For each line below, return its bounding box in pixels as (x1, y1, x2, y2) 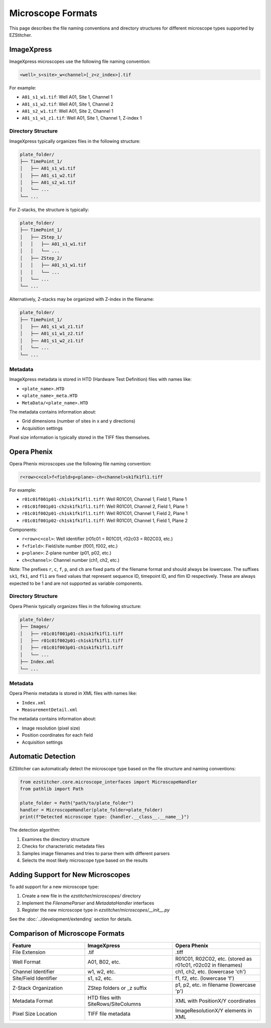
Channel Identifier (12, 968, 55, 975)
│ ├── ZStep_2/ (20, 255, 63, 261)
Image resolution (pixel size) (22, 725, 80, 731)
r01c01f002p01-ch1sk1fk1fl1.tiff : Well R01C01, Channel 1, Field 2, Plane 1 (22, 510, 188, 517)
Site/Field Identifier (12, 975, 57, 982)
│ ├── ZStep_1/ (20, 234, 63, 240)
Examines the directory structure (22, 836, 90, 842)
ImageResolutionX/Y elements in (175, 1007, 252, 1014)
